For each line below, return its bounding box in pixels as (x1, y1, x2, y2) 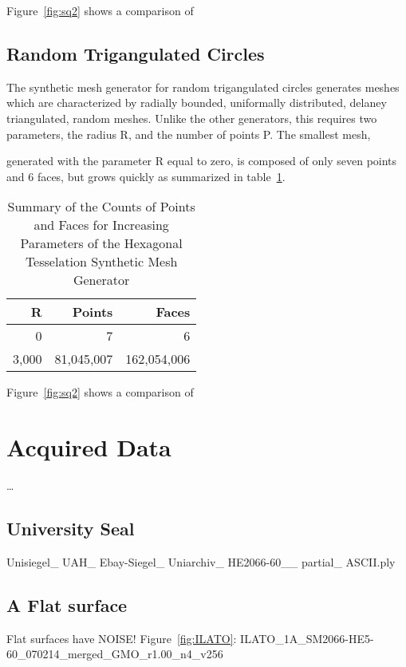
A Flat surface (6, 592, 128, 617)
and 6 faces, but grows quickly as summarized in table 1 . (6, 168, 286, 184)
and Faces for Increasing (34, 215, 169, 235)
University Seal (6, 516, 135, 541)
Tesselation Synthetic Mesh (25, 252, 178, 271)
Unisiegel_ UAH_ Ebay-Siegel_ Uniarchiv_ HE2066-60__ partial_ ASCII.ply (6, 553, 396, 570)
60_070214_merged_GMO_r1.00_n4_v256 (6, 645, 223, 662)
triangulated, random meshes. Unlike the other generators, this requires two (6, 109, 377, 126)
